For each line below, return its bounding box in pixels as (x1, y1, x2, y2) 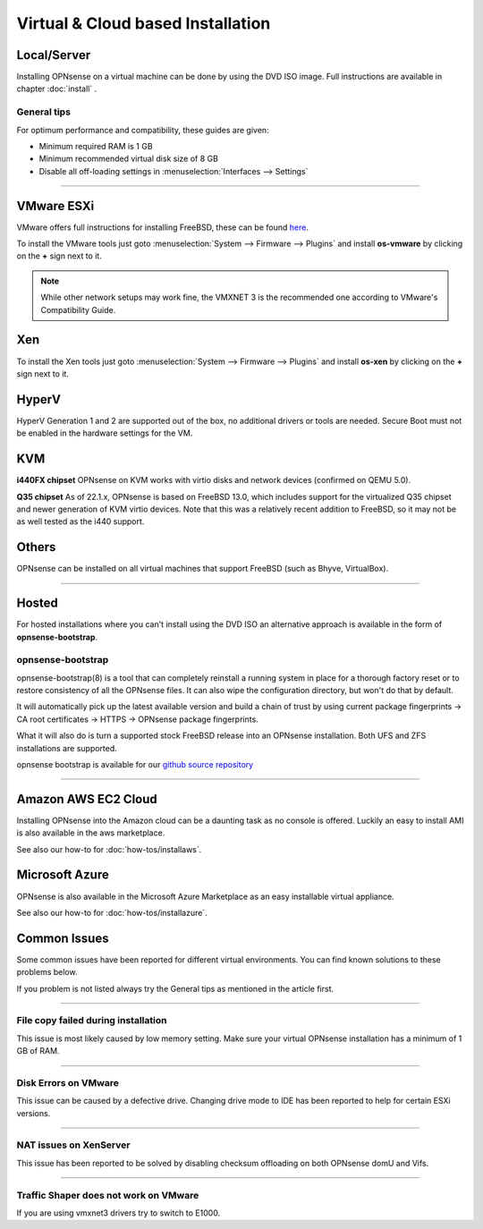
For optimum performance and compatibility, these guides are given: (16, 124, 269, 135)
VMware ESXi (16, 198, 95, 214)
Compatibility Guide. (40, 304, 116, 315)
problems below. (16, 967, 78, 978)
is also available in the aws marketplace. (16, 827, 165, 838)
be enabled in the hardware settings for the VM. (16, 428, 193, 438)
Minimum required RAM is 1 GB (38, 140, 153, 151)
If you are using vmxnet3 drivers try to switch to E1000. (16, 1208, 221, 1218)
